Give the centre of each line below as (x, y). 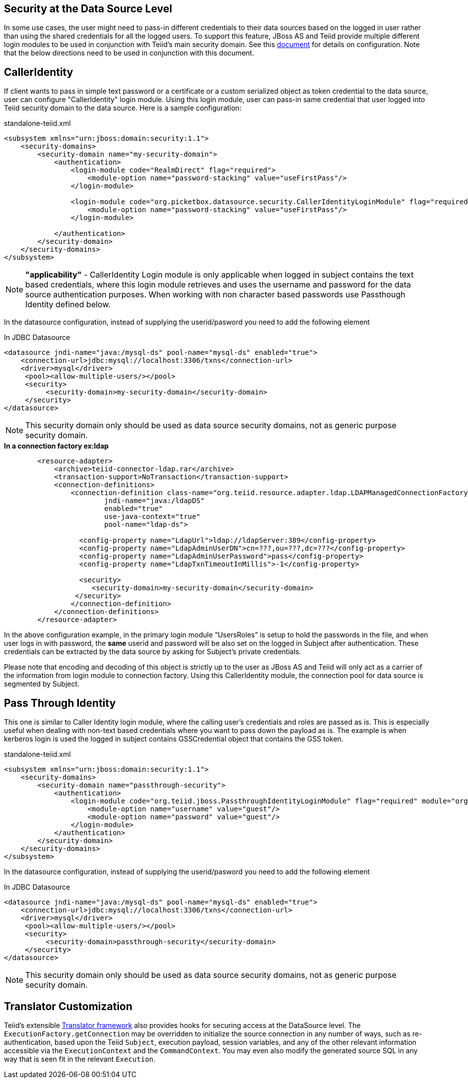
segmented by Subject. (42, 684)
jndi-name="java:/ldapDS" (154, 501)
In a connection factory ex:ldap (57, 446)
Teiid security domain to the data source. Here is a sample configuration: (123, 108)
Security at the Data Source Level (88, 9)
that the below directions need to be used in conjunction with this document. (129, 53)
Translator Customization (68, 1006)
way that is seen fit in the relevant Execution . (80, 1059)
